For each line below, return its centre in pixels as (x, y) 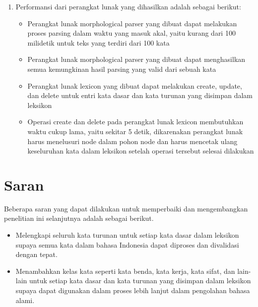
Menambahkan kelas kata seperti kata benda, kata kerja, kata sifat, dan (125, 271)
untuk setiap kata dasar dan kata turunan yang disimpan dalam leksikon (140, 281)
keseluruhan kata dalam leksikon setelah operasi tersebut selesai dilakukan (141, 151)
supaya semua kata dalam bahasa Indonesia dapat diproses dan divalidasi (127, 244)
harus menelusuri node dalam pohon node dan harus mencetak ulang (132, 141)
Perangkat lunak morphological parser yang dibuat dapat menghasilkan (136, 59)
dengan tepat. (36, 254)
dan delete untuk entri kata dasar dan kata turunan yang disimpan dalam (140, 95)
